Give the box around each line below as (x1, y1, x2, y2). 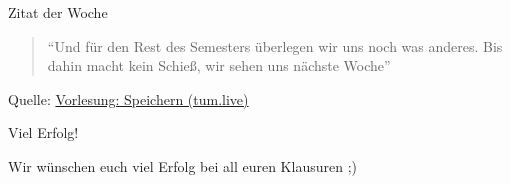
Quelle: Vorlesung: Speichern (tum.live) (8, 88, 249, 109)
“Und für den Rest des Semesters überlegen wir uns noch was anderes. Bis (47, 35, 503, 56)
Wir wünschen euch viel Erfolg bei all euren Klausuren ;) (8, 155, 357, 176)
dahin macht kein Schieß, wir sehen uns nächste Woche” (47, 55, 391, 76)
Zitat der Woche (8, 2, 108, 22)
